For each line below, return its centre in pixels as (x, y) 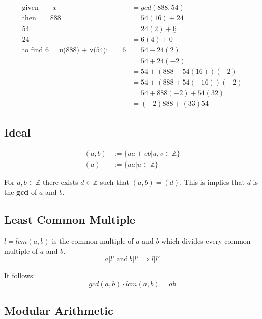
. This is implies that (212, 182)
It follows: (20, 275)
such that (114, 182)
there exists (60, 182)
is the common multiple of (93, 240)
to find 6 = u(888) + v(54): (65, 51)
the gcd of (21, 192)
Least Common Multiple (70, 219)
